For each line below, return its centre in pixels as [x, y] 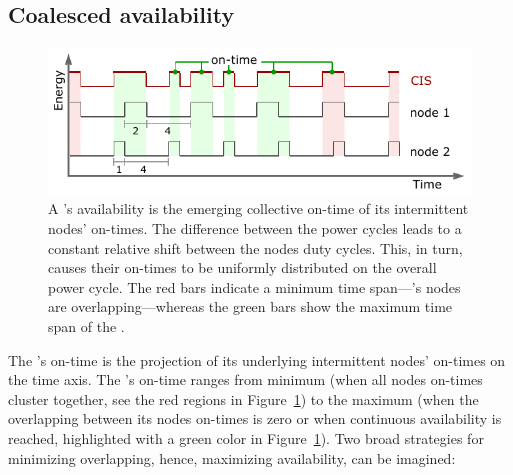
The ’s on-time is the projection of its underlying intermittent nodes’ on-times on [257, 359]
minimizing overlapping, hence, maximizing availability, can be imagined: [232, 457]
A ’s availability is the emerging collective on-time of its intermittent [258, 208]
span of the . [86, 325]
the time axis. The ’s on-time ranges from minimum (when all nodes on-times [245, 379]
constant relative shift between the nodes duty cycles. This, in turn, [255, 247]
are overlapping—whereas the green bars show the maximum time [250, 306]
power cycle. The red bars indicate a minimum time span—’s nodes [254, 286]
